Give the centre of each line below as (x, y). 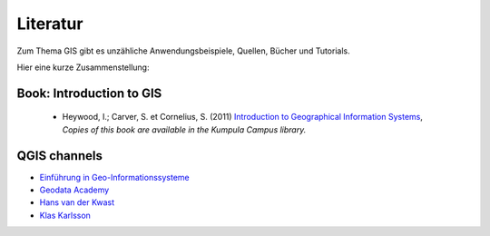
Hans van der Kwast (77, 202)
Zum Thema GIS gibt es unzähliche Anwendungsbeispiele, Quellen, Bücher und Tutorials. (183, 51)
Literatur (50, 24)
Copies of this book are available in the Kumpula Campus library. (184, 129)
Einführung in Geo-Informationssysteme (114, 177)
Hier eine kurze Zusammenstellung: (83, 67)
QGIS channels (60, 156)
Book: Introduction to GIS (89, 93)
